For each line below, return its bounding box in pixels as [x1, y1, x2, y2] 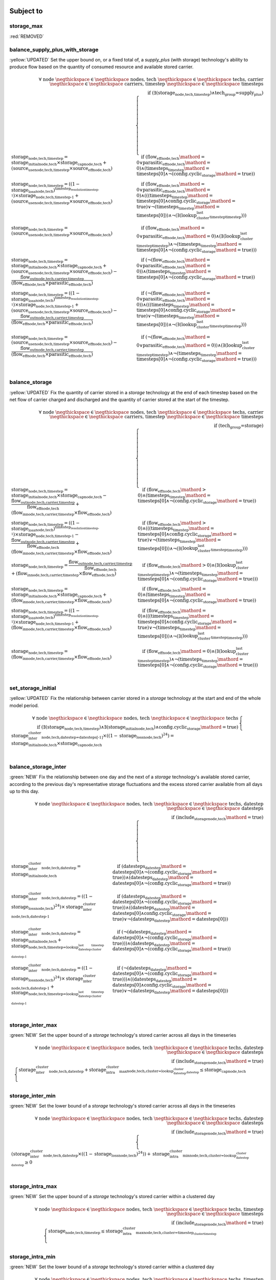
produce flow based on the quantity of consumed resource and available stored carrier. [9, 64, 194, 70]
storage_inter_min [9, 1092, 56, 1099]
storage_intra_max [9, 1183, 57, 1190]
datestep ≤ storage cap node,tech [186, 1066, 246, 1075]
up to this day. [9, 788, 39, 795]
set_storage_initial [9, 685, 56, 692]
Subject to [9, 7, 43, 15]
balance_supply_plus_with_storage [9, 46, 99, 53]
